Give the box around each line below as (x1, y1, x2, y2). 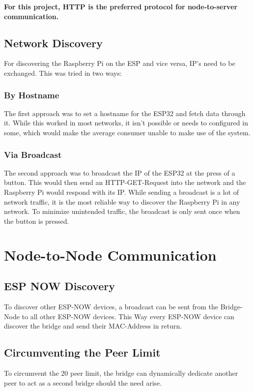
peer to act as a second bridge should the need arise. (4, 377, 162, 388)
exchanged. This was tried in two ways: (4, 67, 122, 78)
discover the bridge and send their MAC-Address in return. (4, 321, 182, 331)
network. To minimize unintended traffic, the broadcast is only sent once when (4, 206, 240, 216)
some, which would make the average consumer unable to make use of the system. (4, 127, 251, 137)
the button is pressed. (4, 215, 69, 226)
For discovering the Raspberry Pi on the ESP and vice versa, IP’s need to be (4, 58, 235, 68)
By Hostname (4, 89, 59, 101)
